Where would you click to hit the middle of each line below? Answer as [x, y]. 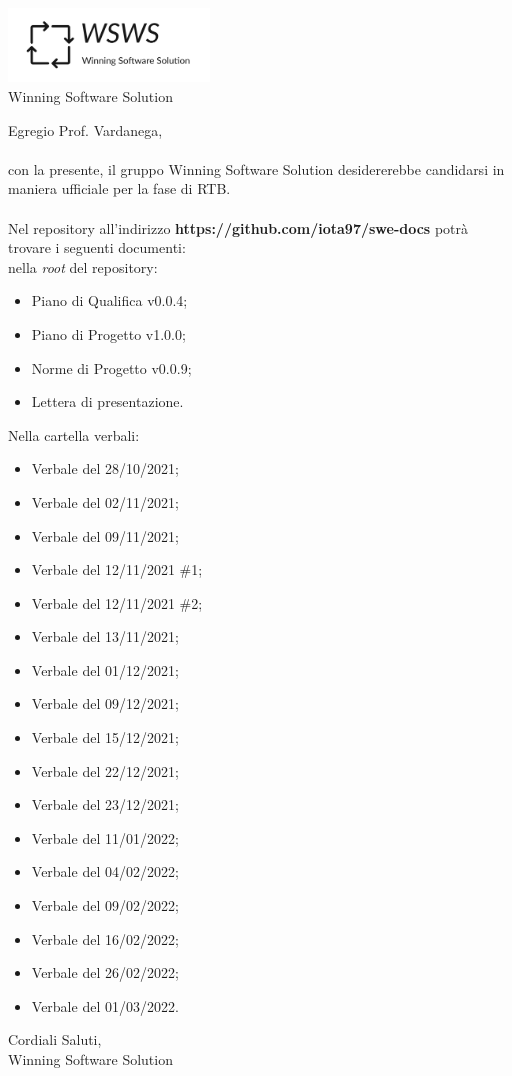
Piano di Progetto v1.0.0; [108, 333]
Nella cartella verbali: [74, 434]
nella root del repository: [83, 266]
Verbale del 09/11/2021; [105, 535]
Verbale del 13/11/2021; [105, 636]
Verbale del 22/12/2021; [105, 770]
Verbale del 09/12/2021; [105, 703]
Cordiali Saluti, [55, 1039]
